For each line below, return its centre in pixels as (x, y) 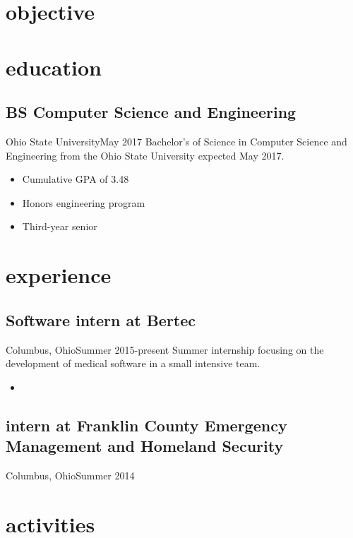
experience (59, 275)
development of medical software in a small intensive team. (133, 363)
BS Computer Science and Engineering (151, 112)
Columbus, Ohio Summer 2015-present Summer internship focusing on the (165, 349)
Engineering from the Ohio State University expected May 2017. (145, 155)
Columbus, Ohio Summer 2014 (70, 475)
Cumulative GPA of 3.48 (76, 179)
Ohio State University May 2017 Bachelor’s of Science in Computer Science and (176, 141)
